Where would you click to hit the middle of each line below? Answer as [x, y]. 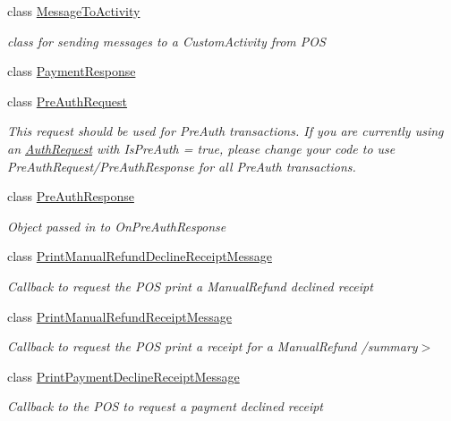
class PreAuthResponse [71, 196]
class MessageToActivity [74, 11]
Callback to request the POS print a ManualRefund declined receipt [190, 286]
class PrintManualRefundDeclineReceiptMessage [140, 256]
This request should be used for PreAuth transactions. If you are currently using [225, 131]
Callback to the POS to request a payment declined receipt [166, 406]
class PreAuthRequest [68, 101]
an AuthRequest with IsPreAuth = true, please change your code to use [201, 148]
